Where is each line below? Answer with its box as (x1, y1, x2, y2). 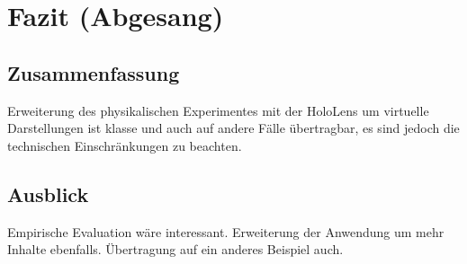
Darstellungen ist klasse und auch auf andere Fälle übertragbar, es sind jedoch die (7, 119, 460, 137)
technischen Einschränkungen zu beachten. (7, 136, 242, 154)
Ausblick (7, 180, 89, 207)
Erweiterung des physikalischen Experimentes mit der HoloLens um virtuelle (7, 101, 429, 119)
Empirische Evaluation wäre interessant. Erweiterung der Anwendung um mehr (7, 222, 445, 241)
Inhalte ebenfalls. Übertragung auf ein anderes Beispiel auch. (7, 240, 344, 259)
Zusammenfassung (7, 58, 180, 86)
